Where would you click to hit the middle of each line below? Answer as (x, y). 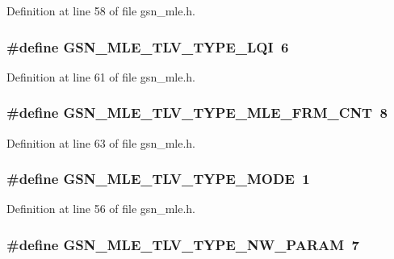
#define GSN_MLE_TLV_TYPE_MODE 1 (158, 179)
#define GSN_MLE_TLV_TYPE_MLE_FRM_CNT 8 (197, 113)
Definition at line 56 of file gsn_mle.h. (101, 209)
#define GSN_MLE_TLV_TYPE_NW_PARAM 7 (183, 244)
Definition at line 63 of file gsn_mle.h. (101, 142)
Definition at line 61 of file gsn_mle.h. (101, 76)
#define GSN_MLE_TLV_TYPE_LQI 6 (148, 46)
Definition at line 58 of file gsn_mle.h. (101, 10)
